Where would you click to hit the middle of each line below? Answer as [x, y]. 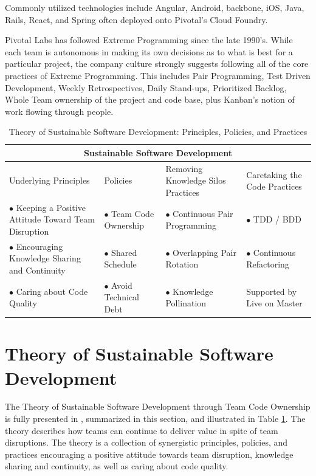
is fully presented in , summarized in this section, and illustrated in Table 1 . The [155, 419]
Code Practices [274, 186]
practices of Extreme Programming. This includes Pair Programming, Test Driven [158, 75]
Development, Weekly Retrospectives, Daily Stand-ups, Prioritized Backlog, [146, 87]
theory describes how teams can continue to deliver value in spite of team [142, 430]
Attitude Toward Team [52, 219]
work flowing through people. [59, 111]
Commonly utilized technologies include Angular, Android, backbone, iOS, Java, [155, 7]
